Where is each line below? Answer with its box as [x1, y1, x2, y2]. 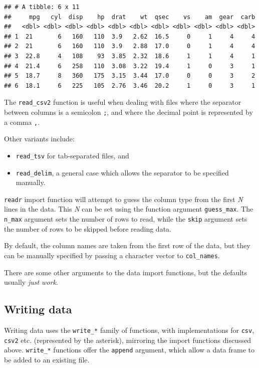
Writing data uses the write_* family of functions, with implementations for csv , [4, 325, 254, 335]
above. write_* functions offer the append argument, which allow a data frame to [4, 344, 255, 355]
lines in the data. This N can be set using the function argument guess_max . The [4, 204, 253, 214]
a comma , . [4, 116, 40, 127]
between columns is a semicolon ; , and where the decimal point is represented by [4, 107, 253, 117]
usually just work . [4, 277, 58, 287]
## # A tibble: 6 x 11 [4, 4, 80, 11]
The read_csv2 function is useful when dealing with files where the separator [4, 97, 241, 107]
